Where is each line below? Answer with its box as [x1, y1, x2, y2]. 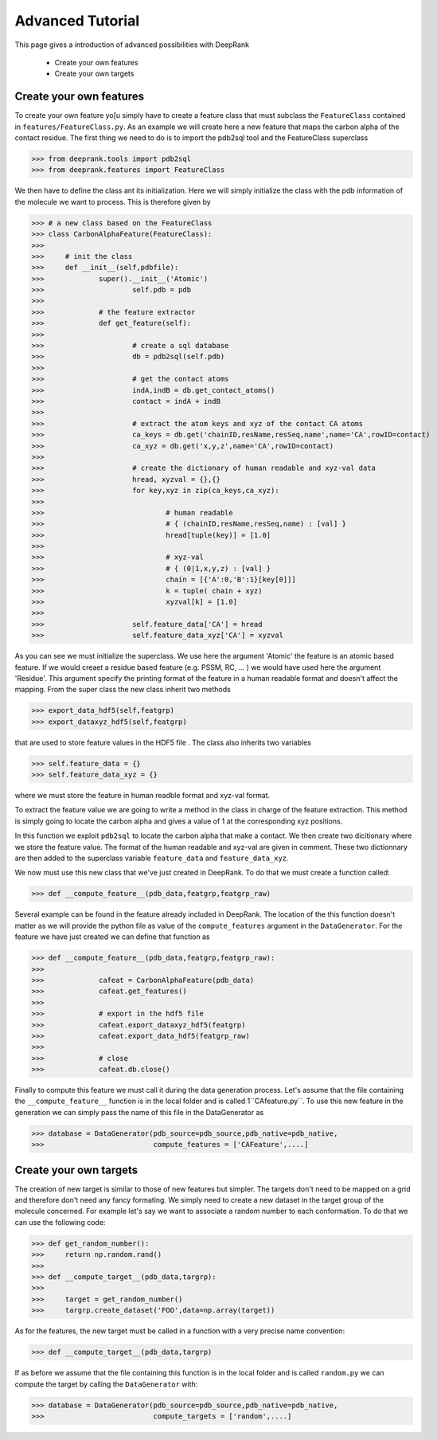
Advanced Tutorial [14, 12, 140, 29]
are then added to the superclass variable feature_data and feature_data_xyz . [14, 853, 290, 863]
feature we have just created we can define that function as [14, 932, 210, 941]
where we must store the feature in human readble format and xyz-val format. [14, 791, 271, 800]
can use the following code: [14, 1217, 106, 1227]
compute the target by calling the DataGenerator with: [14, 1379, 198, 1389]
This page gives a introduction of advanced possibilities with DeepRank [14, 40, 250, 49]
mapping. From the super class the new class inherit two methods [14, 685, 231, 695]
